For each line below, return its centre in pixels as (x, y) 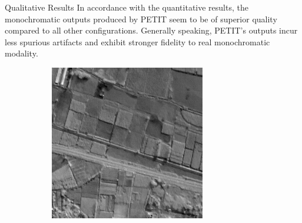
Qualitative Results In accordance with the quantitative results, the (127, 7)
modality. (21, 53)
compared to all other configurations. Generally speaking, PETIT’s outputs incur (151, 30)
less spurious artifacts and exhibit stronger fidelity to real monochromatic (137, 41)
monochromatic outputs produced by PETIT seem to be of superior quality (141, 19)
